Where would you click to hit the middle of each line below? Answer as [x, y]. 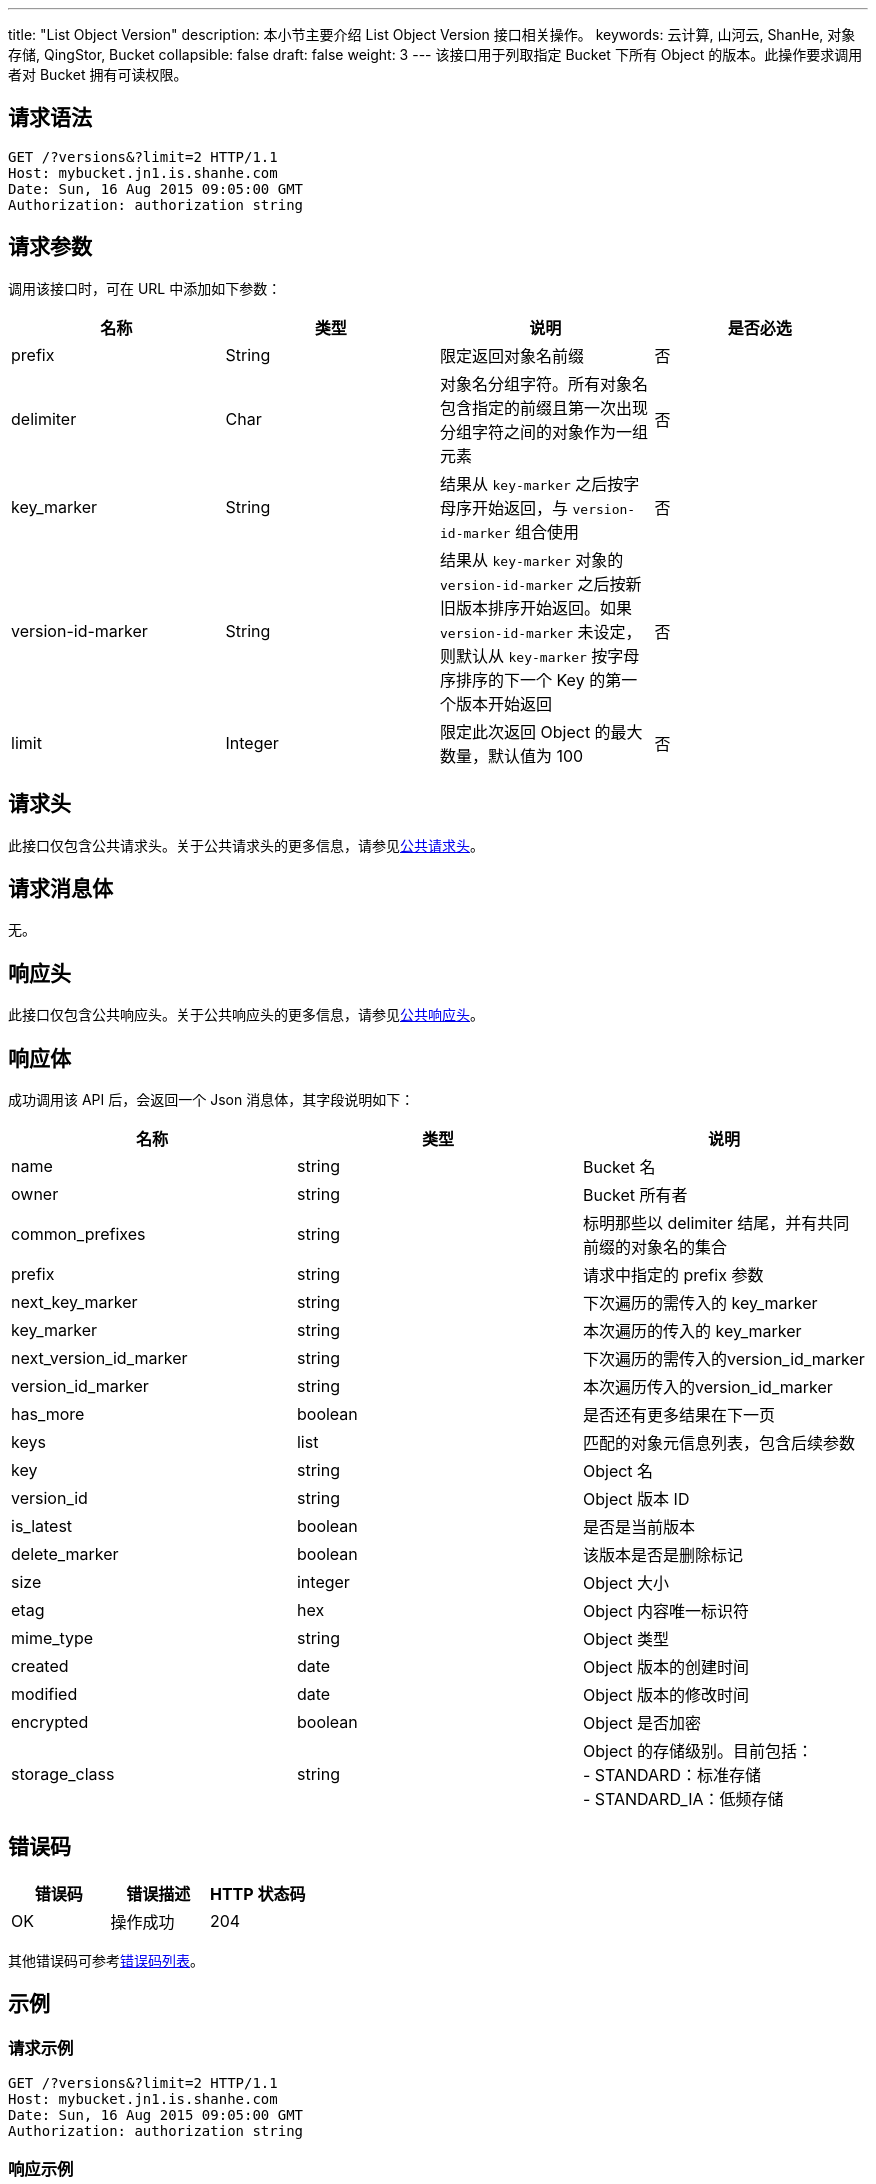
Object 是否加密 [642, 1723]
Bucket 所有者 [635, 1195]
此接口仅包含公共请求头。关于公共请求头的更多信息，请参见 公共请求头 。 [246, 845]
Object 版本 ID [636, 1499]
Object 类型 [626, 1639]
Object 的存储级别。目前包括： [698, 1751]
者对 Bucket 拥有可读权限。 [98, 74]
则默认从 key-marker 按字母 [540, 655]
